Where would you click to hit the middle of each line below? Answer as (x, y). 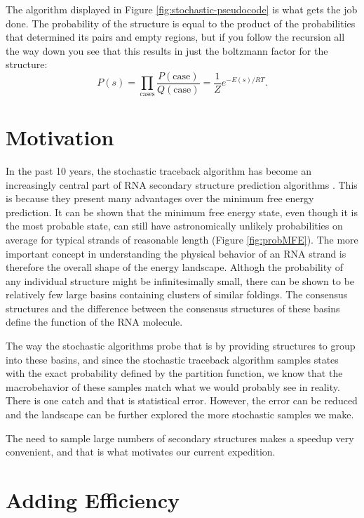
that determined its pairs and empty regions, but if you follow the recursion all (175, 37)
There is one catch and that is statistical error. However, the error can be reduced (182, 400)
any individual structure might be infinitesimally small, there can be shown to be (180, 280)
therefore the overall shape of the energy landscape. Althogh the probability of (175, 267)
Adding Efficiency (93, 500)
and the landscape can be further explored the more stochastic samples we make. (180, 414)
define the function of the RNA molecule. (94, 322)
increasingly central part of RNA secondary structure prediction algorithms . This (182, 184)
